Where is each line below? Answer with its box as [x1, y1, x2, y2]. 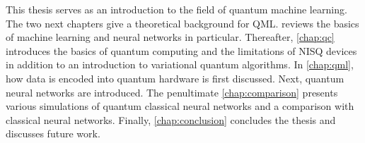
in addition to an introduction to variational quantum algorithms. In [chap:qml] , [6, 57, 354, 72]
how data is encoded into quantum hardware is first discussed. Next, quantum [6, 70, 344, 85]
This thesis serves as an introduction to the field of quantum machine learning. [6, 2, 347, 16]
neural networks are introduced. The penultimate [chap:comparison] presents [6, 85, 338, 99]
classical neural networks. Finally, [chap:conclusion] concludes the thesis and [6, 112, 336, 127]
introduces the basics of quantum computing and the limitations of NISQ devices [6, 43, 357, 58]
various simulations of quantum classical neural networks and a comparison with [6, 99, 354, 113]
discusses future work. [6, 126, 100, 141]
